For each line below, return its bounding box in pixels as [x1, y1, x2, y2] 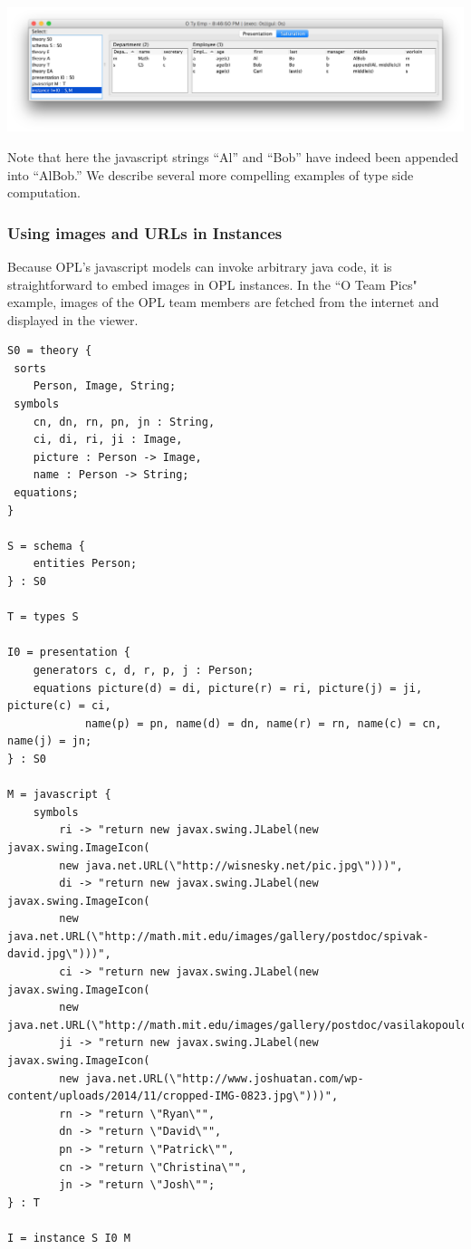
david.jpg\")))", [7, 947, 111, 961]
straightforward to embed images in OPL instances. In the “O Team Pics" [7, 274, 418, 293]
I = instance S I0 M [7, 1231, 131, 1244]
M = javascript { [7, 788, 111, 802]
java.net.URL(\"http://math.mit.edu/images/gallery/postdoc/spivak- [7, 929, 429, 943]
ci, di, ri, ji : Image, [33, 433, 183, 447]
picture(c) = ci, [7, 699, 111, 713]
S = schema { [7, 539, 85, 552]
